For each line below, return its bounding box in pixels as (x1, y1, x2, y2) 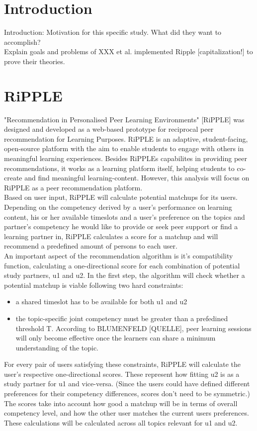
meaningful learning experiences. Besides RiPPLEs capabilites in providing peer (4, 153, 248, 163)
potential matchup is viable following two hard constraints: (4, 279, 183, 290)
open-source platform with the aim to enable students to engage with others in (4, 143, 244, 154)
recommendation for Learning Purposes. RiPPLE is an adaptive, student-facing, (4, 133, 248, 144)
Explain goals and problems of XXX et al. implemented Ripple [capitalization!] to (4, 46, 253, 57)
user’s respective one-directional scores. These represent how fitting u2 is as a (4, 368, 240, 379)
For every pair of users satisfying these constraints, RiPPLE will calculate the (4, 359, 241, 369)
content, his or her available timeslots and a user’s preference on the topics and (4, 211, 245, 222)
